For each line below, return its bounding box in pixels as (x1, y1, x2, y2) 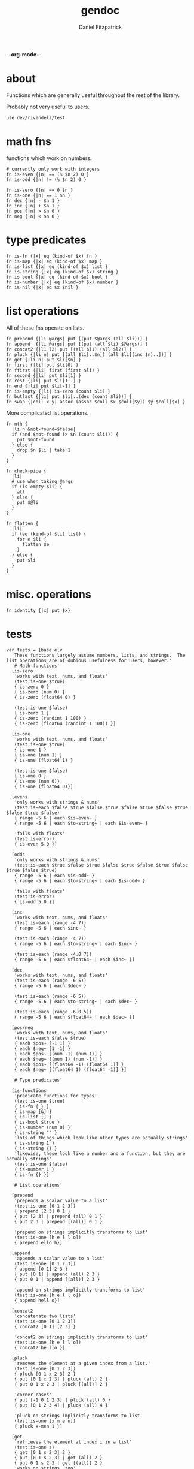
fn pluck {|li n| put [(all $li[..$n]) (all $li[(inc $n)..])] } (6, 351, 172, 357)
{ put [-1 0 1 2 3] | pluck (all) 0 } (14, 1397, 111, 1403)
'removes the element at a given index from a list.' (14, 1360, 151, 1367)
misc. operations (6, 587, 91, 601)
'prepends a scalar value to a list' (14, 1197, 109, 1203)
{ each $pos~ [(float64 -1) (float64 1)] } (14, 1061, 124, 1067)
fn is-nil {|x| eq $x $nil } (6, 284, 79, 291)
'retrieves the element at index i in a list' (14, 1439, 133, 1445)
